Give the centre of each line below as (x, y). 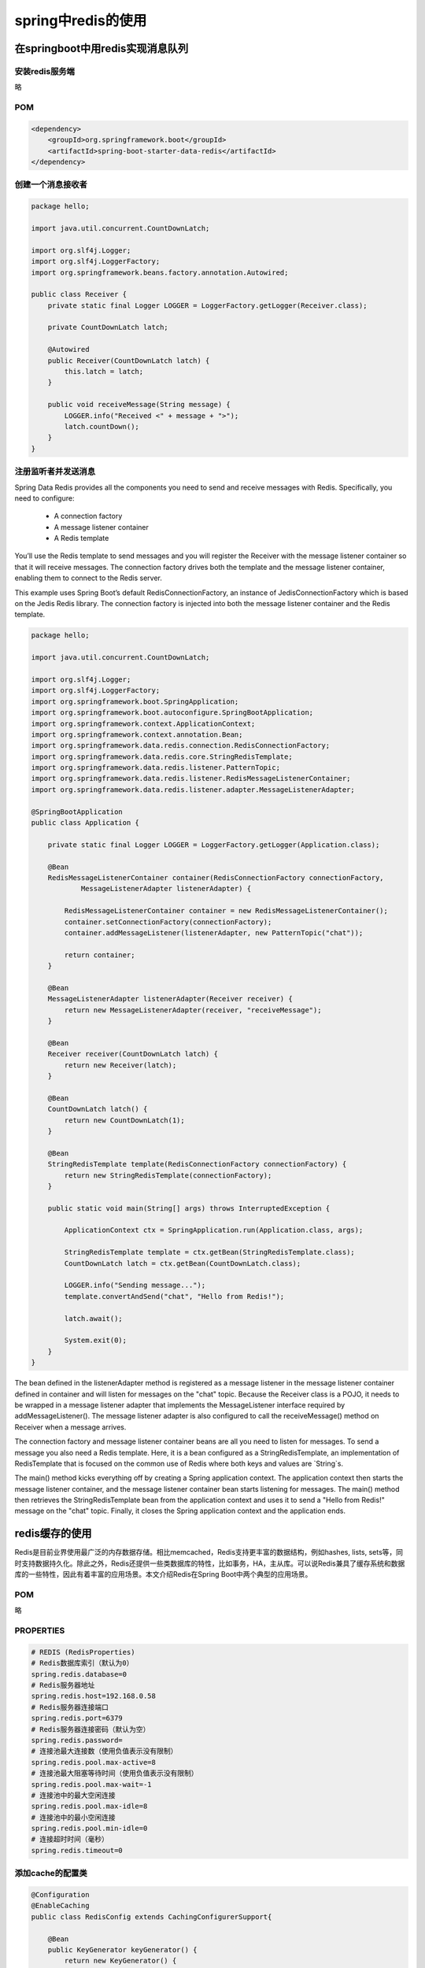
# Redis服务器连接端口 (70, 1707)
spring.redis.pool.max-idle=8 (89, 1806)
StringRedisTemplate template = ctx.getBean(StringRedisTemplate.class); (210, 1252)
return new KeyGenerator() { (120, 1961)
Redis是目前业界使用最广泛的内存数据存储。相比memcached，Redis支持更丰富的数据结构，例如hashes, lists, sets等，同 (209, 1552)
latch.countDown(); (102, 426)
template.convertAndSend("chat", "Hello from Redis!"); (174, 1296)
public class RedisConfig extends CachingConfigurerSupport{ (152, 1916)
